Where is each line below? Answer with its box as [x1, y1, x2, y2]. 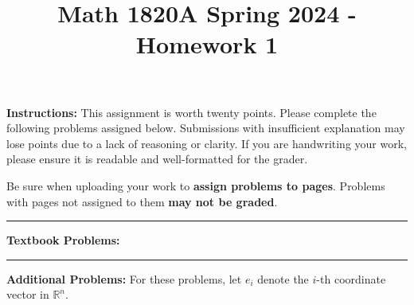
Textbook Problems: [6, 232, 120, 248]
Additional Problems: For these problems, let [6, 270, 242, 287]
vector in [6, 286, 49, 303]
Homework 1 [135, 28, 279, 61]
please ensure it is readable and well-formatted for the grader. [6, 151, 308, 167]
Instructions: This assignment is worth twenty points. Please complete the [6, 104, 377, 120]
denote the [257, 270, 309, 287]
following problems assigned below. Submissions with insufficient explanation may [6, 119, 405, 136]
